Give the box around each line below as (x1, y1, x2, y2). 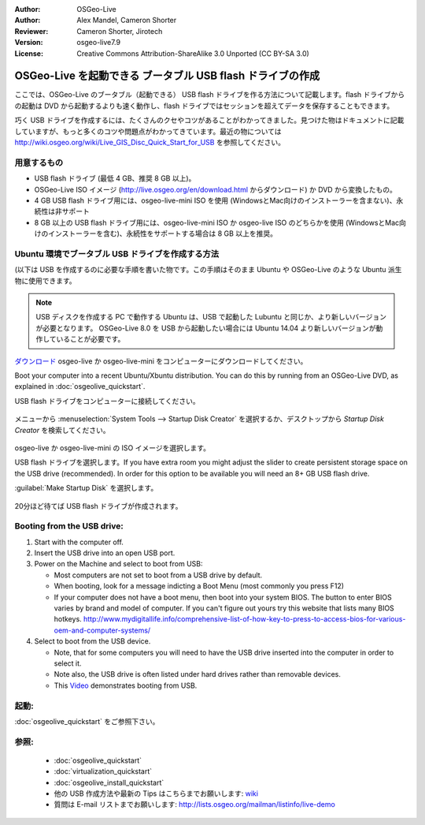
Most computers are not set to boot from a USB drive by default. (54, 570, 263, 580)
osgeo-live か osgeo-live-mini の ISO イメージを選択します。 (14, 442, 211, 453)
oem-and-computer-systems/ (54, 625, 151, 635)
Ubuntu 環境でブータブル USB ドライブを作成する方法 (14, 248, 220, 259)
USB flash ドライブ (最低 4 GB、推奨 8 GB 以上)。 (34, 174, 196, 183)
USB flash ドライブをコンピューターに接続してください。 (14, 396, 200, 405)
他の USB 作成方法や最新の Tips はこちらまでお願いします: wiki (54, 789, 259, 798)
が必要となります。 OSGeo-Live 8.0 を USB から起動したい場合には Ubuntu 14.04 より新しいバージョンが (35, 323, 376, 333)
